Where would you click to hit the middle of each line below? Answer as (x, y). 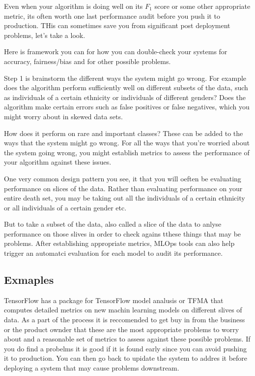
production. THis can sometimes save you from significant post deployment (117, 25)
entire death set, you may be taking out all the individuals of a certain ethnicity (125, 198)
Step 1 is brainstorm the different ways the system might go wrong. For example (125, 78)
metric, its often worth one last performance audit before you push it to (112, 16)
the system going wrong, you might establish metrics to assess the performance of (127, 152)
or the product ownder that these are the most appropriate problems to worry (122, 329)
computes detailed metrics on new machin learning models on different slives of (123, 310)
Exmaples (29, 280)
